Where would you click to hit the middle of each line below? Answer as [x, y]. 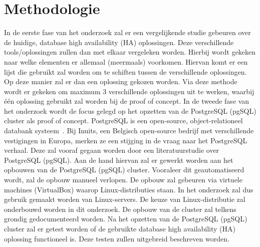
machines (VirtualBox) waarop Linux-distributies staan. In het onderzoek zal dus [129, 189]
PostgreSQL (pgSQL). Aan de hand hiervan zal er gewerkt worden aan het [119, 160]
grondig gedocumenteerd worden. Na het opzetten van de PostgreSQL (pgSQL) [126, 219]
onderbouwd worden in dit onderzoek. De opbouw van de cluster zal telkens [120, 209]
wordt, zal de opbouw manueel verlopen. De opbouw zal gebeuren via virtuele [123, 180]
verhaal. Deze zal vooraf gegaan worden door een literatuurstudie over [112, 150]
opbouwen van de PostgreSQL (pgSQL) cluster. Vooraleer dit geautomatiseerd [124, 170]
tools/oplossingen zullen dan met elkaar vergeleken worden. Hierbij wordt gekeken [130, 52]
